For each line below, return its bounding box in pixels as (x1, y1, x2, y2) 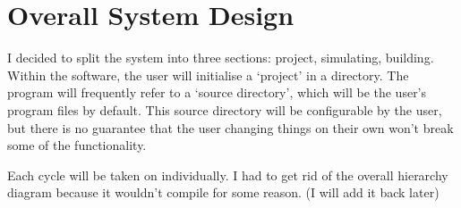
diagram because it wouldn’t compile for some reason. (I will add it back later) (7, 183, 440, 202)
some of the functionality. (7, 136, 147, 154)
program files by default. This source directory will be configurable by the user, (7, 100, 442, 119)
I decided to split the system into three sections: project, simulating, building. (7, 48, 434, 67)
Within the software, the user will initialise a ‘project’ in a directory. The (7, 65, 409, 84)
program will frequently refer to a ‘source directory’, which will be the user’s (7, 83, 427, 102)
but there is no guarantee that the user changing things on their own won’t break (7, 118, 454, 137)
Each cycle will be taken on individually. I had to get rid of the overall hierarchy (7, 165, 448, 184)
